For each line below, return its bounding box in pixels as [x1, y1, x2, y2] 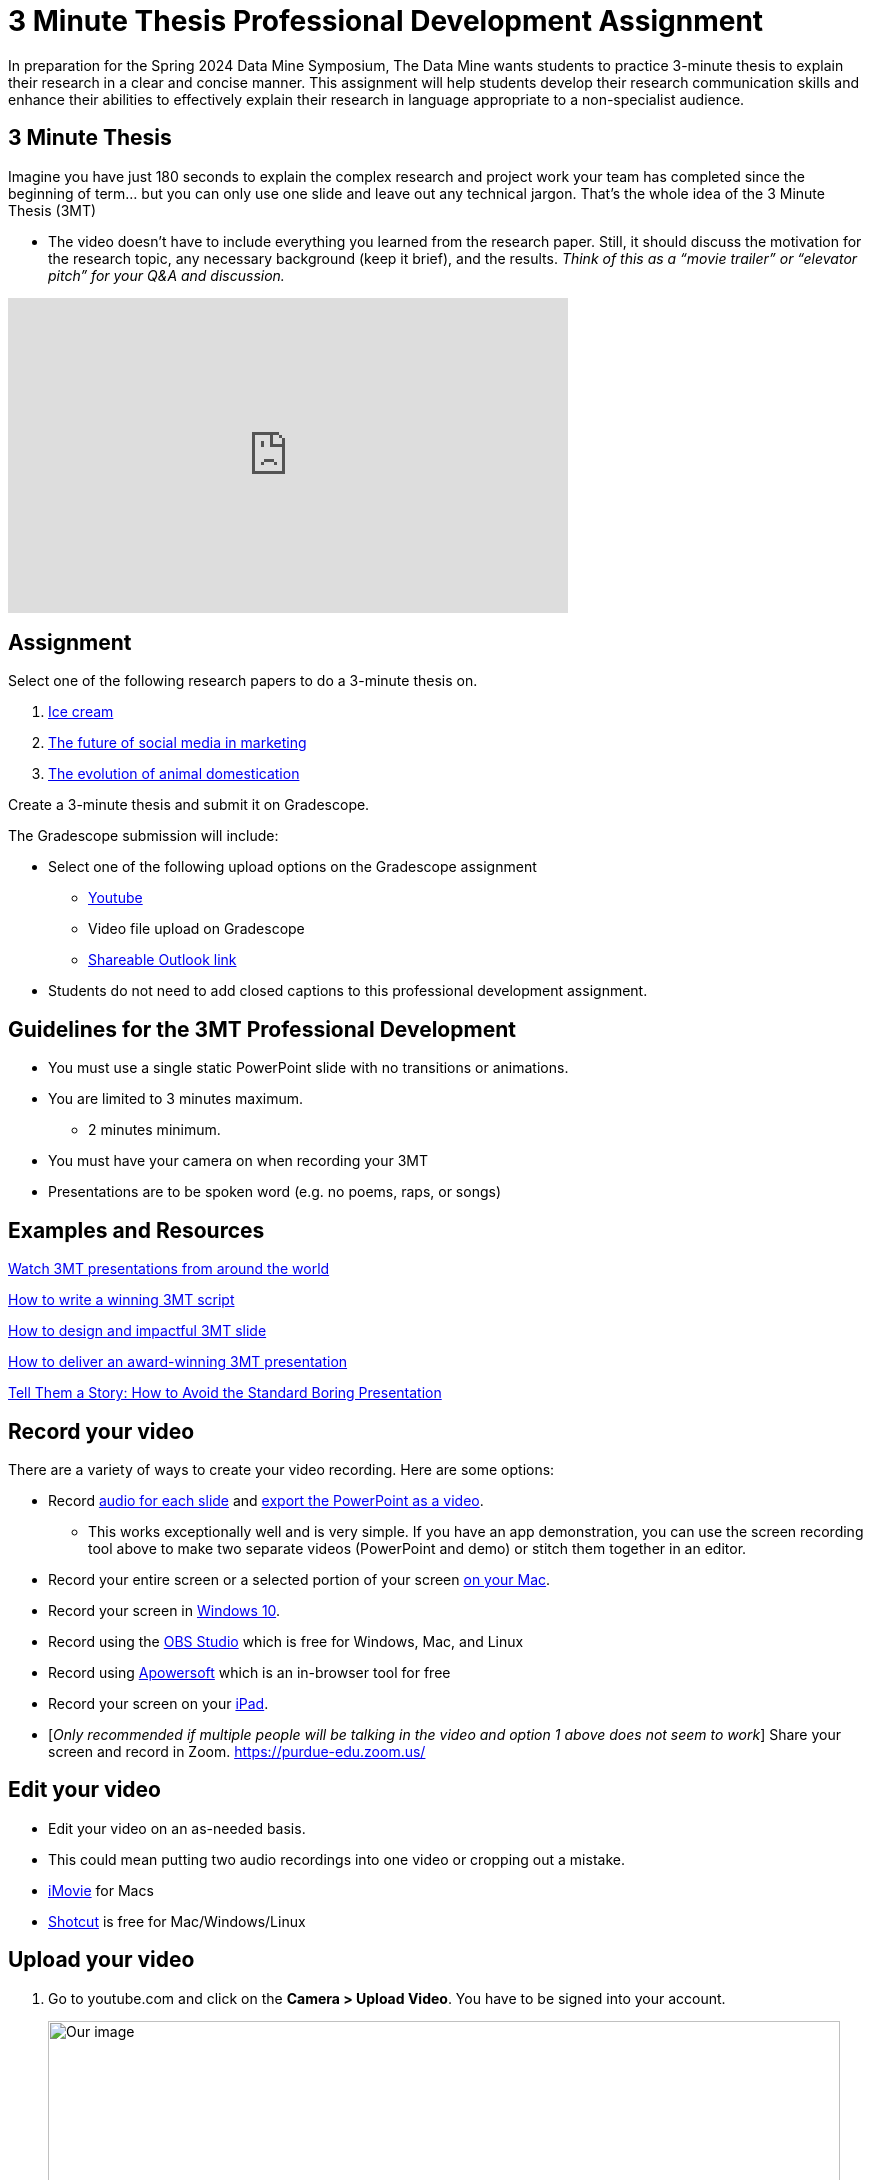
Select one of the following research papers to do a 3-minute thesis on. [8, 672, 478, 690]
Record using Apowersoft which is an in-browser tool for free [48, 1663, 451, 1681]
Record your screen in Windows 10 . [48, 1601, 281, 1619]
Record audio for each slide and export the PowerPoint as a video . [48, 1491, 484, 1509]
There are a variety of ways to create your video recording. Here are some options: [8, 1460, 555, 1478]
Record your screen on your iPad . [48, 1694, 269, 1712]
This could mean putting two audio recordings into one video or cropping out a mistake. [48, 1850, 625, 1868]
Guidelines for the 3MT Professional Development [8, 1016, 516, 1042]
